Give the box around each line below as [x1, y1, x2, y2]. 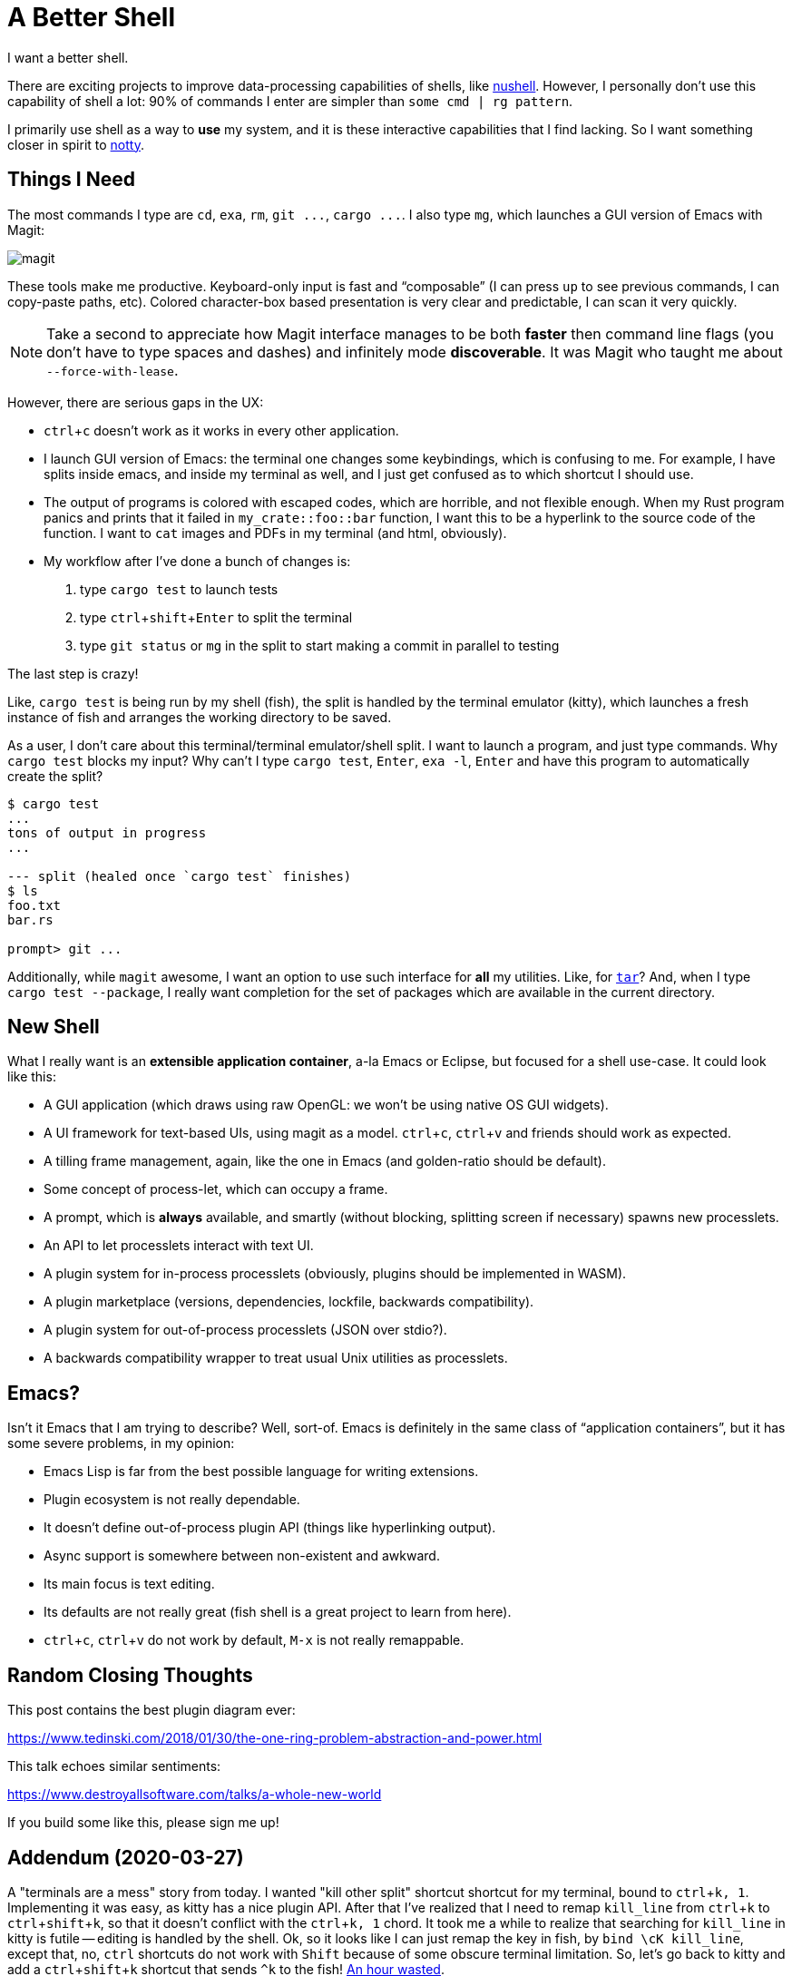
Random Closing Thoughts [7, 1663, 253, 1687]
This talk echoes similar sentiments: [7, 1758, 221, 1775]
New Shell [7, 1015, 100, 1039]
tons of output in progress [7, 825, 207, 840]
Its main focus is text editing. [44, 1576, 215, 1592]
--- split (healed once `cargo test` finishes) [7, 868, 352, 884]
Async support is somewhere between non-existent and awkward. [44, 1548, 440, 1564]
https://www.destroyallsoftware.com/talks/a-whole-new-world [7, 1786, 382, 1803]
